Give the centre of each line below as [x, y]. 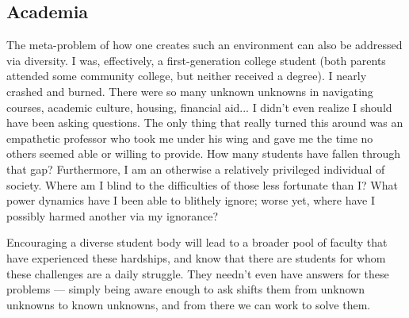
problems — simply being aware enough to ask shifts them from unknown [186, 289]
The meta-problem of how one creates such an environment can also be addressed [204, 45]
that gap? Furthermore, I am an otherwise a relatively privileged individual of [196, 169]
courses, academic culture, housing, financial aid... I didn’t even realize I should [199, 107]
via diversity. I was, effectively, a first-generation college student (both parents [196, 60]
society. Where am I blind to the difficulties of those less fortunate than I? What [202, 184]
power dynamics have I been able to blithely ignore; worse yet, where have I [191, 200]
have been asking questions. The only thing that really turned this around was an [205, 123]
